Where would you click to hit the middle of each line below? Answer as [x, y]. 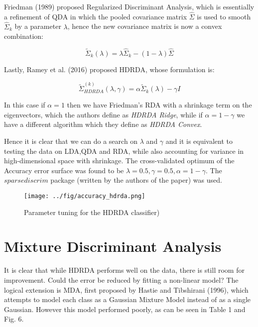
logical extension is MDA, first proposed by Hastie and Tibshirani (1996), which [126, 289]
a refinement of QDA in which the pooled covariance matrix [96, 16]
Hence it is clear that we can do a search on [71, 141]
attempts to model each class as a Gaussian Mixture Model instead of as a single [128, 299]
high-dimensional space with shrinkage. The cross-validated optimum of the [119, 161]
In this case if [25, 105]
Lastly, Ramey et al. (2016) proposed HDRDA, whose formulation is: [109, 69]
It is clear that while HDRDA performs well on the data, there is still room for [124, 270]
